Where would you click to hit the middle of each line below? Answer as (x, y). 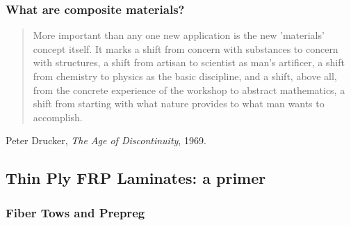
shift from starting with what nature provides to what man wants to (179, 103)
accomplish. (58, 117)
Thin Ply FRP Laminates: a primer (136, 178)
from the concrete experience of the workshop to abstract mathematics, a (189, 90)
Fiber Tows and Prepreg (75, 212)
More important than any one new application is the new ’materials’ (179, 35)
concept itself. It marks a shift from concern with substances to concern (186, 48)
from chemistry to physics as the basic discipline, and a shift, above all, (185, 76)
